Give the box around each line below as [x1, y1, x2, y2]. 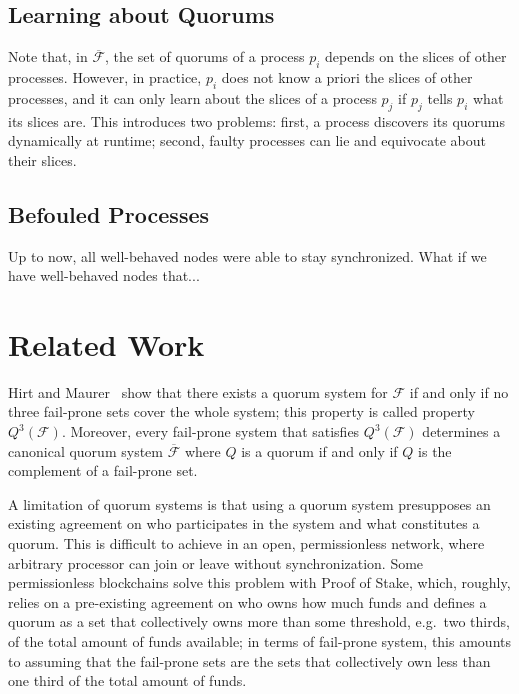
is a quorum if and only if [241, 440, 398, 461]
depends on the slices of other [325, 46, 507, 67]
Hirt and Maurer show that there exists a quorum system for [8, 381, 388, 402]
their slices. [8, 149, 77, 170]
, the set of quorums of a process [105, 46, 305, 67]
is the [418, 440, 452, 461]
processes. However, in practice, [8, 67, 202, 87]
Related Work [8, 323, 205, 364]
